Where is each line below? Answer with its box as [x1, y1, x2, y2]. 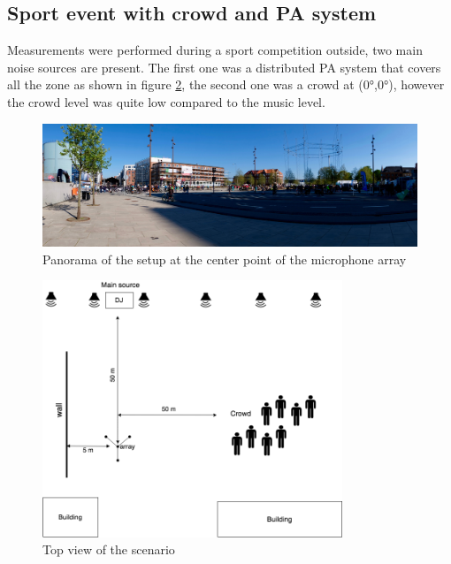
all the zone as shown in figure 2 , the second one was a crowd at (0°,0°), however [7, 75, 445, 94]
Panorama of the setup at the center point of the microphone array [42, 249, 407, 268]
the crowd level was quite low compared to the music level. [7, 92, 325, 111]
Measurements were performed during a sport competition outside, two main [7, 41, 423, 59]
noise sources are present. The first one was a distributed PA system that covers [7, 57, 441, 76]
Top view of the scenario [42, 540, 175, 559]
